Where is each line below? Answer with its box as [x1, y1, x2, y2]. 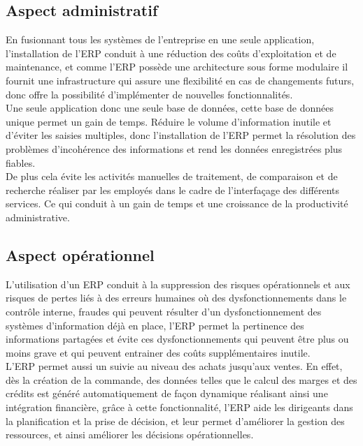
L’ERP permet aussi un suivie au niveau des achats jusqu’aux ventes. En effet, [6, 359, 343, 373]
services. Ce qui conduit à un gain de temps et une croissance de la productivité [6, 196, 348, 211]
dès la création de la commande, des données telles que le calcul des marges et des [6, 372, 357, 387]
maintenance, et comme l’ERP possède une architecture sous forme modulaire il [6, 59, 348, 74]
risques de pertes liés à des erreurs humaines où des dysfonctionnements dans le [6, 290, 347, 305]
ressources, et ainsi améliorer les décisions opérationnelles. [6, 427, 254, 442]
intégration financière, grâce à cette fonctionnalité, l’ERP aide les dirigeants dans [6, 400, 353, 415]
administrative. [6, 209, 70, 224]
